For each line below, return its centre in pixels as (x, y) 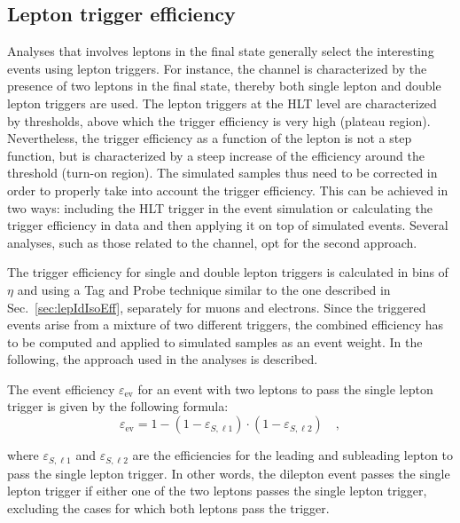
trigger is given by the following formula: (118, 406)
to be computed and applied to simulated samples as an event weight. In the (215, 341)
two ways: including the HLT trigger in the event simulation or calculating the (220, 207)
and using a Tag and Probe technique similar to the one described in (204, 289)
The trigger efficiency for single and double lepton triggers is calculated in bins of (228, 272)
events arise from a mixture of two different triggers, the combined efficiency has (226, 325)
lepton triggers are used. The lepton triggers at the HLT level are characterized (222, 103)
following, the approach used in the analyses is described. (163, 359)
